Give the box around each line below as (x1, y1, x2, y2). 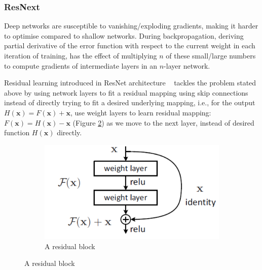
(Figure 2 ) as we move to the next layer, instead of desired (72, 117, 254, 128)
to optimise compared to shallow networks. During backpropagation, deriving (4, 30, 244, 41)
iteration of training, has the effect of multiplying (4, 50, 157, 61)
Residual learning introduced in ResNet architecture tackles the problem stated (4, 77, 256, 88)
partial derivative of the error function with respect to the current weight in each (4, 40, 255, 51)
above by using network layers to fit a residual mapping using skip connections (4, 87, 248, 98)
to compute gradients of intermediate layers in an (4, 60, 158, 71)
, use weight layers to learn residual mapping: (70, 107, 211, 117)
